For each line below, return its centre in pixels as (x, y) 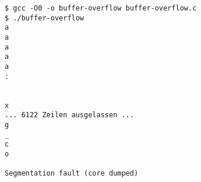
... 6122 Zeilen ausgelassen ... (69, 115)
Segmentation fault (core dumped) (72, 174)
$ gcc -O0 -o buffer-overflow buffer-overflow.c (101, 8)
